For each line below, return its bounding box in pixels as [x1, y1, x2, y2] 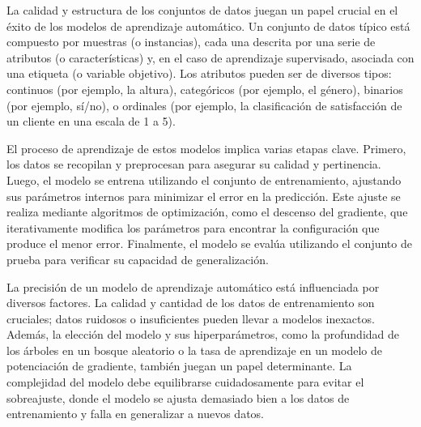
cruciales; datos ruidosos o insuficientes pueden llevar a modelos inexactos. [6, 310, 375, 327]
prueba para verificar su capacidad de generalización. [6, 250, 269, 267]
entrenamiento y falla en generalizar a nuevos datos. [6, 405, 264, 422]
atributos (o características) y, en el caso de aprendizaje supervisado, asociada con [6, 49, 415, 66]
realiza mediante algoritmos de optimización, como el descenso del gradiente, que [6, 203, 408, 220]
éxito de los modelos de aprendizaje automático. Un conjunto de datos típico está [6, 17, 410, 34]
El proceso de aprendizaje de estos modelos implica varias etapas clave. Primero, [6, 139, 406, 156]
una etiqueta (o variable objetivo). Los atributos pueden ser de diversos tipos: [6, 65, 392, 82]
